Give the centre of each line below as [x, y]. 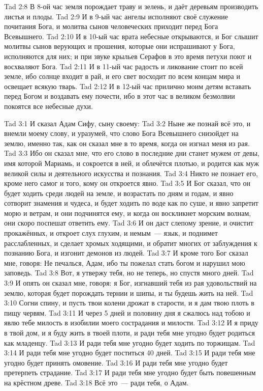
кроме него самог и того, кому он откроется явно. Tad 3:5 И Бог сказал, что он [127, 183]
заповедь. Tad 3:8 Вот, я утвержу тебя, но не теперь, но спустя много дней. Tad [129, 273]
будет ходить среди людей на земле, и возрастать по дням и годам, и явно [119, 193]
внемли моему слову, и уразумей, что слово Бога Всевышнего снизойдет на [121, 133]
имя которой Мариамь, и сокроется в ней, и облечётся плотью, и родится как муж [131, 163]
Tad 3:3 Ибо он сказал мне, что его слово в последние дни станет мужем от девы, [132, 153]
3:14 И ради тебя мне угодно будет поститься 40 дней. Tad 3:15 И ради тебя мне [130, 353]
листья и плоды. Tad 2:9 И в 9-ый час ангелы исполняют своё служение [116, 16]
